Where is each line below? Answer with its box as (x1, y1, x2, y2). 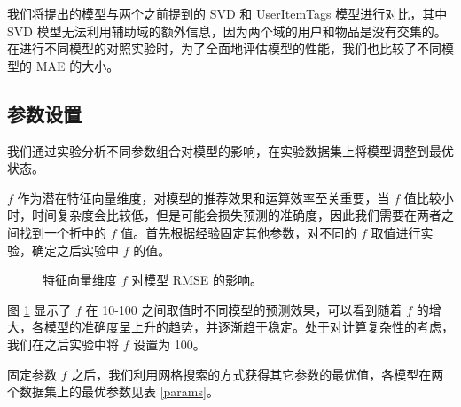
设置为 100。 (133, 334, 206, 353)
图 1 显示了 (7, 300, 72, 318)
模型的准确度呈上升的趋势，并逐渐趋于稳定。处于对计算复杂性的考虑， (43, 317, 454, 336)
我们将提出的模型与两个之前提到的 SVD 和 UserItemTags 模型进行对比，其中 (7, 4, 448, 22)
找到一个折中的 (19, 223, 106, 241)
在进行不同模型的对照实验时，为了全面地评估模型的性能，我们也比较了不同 (7, 39, 441, 58)
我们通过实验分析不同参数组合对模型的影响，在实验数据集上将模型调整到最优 (7, 141, 454, 160)
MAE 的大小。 (35, 56, 120, 74)
